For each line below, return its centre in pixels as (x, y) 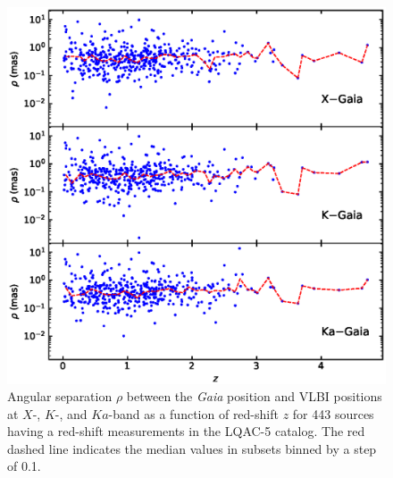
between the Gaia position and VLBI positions (254, 396)
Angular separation (60, 396)
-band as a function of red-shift (193, 413)
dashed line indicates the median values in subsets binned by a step (192, 448)
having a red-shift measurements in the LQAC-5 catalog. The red (186, 431)
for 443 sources (333, 413)
